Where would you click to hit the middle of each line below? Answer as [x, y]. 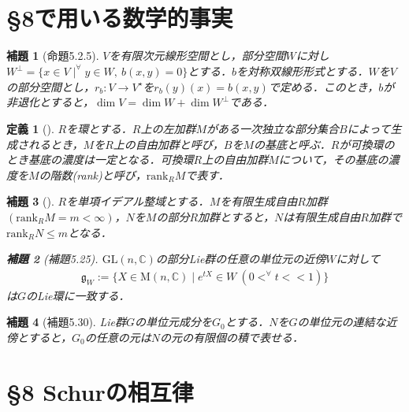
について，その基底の [333, 160]
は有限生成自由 [322, 216]
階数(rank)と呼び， [98, 174]
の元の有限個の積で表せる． [231, 337]
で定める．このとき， [323, 86]
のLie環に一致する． [78, 295]
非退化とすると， [50, 102]
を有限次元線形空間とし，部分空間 [197, 56]
